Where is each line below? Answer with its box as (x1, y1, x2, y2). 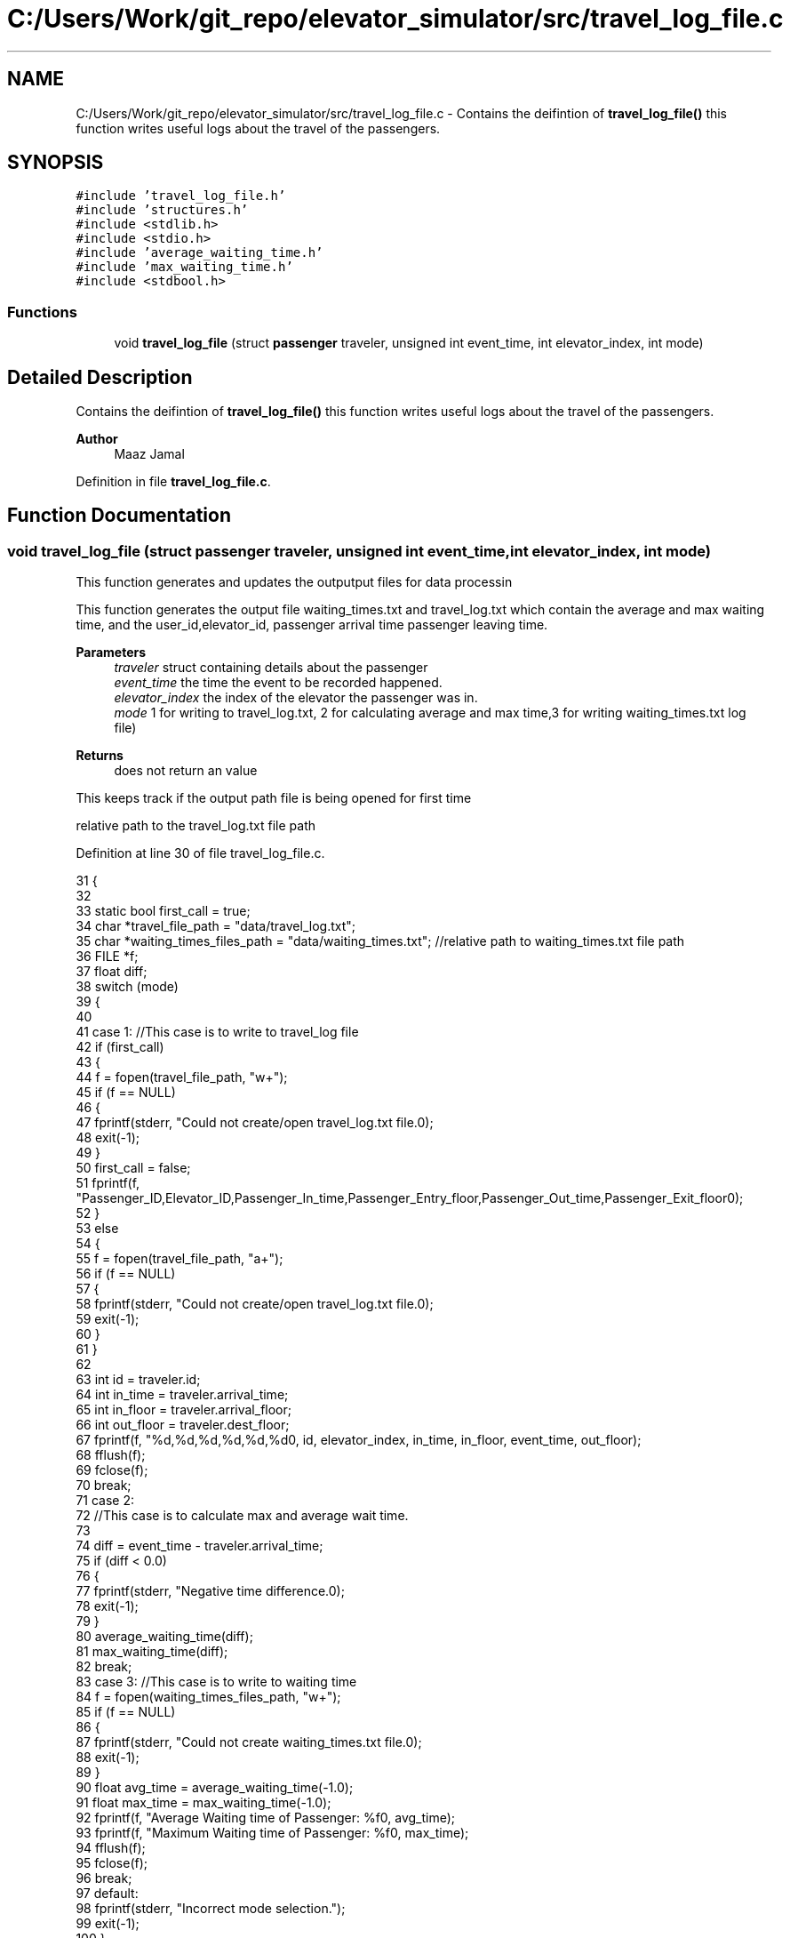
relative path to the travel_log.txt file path (76, 818, 316, 834)
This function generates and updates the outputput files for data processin (76, 574, 513, 590)
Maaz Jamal (114, 446, 185, 462)
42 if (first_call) (76, 1039, 164, 1055)
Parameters (76, 645, 147, 661)
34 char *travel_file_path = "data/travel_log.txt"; (76, 918, 356, 934)
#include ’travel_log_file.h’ (76, 188, 286, 204)
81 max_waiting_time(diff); (76, 1644, 228, 1660)
